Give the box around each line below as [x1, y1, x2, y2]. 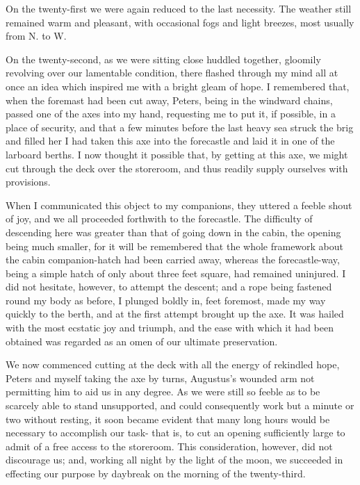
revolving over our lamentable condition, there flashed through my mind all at [6, 65, 338, 80]
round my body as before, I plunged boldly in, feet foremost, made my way [6, 293, 326, 307]
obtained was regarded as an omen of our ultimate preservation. [6, 334, 278, 348]
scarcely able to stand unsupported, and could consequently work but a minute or [6, 398, 354, 413]
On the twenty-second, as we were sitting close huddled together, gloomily [6, 51, 321, 66]
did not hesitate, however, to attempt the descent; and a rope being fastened [6, 279, 332, 294]
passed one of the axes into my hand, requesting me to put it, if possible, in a [6, 106, 336, 121]
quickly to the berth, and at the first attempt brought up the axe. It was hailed [6, 306, 344, 321]
